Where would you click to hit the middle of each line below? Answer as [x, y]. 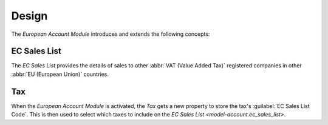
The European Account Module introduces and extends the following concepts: [111, 34]
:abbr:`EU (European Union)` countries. [60, 74]
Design [29, 16]
